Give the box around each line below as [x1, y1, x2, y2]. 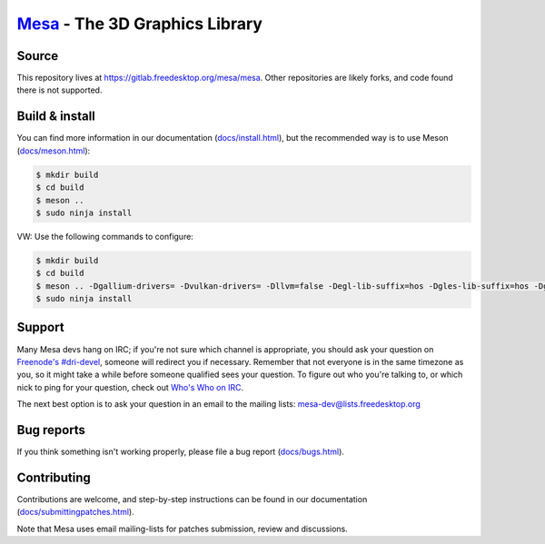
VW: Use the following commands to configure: [16, 231, 194, 242]
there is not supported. [16, 84, 103, 95]
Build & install [16, 109, 95, 124]
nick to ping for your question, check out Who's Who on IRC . [16, 381, 244, 392]
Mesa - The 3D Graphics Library [16, 14, 263, 34]
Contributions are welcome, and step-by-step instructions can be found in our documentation [16, 493, 368, 504]
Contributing [16, 470, 91, 485]
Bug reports [16, 422, 86, 438]
